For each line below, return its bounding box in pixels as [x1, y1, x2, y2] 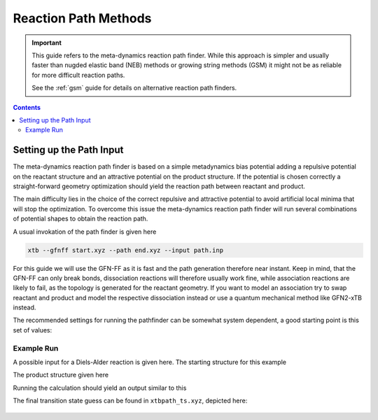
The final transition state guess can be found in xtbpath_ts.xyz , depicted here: [13, 396, 248, 405]
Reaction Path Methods [13, 10, 152, 26]
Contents [13, 103, 41, 111]
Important [31, 38, 62, 47]
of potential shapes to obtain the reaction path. [13, 214, 148, 223]
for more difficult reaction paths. [31, 71, 125, 79]
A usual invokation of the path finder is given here [13, 227, 157, 236]
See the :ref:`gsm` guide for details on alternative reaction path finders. [31, 84, 237, 92]
